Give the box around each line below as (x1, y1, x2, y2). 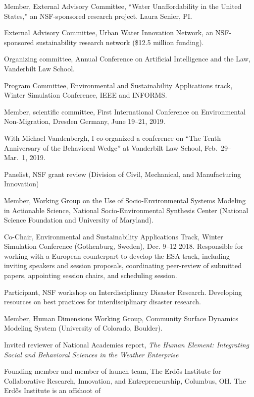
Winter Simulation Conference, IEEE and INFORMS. (4, 90, 167, 100)
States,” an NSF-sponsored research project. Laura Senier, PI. (4, 10, 192, 21)
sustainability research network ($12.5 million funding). (36, 37, 204, 47)
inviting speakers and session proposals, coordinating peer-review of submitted (4, 260, 242, 271)
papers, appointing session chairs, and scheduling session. (4, 270, 177, 281)
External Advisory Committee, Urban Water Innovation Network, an (4, 27, 213, 38)
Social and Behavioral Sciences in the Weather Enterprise (4, 349, 179, 359)
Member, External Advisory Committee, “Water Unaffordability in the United (4, 1, 242, 11)
